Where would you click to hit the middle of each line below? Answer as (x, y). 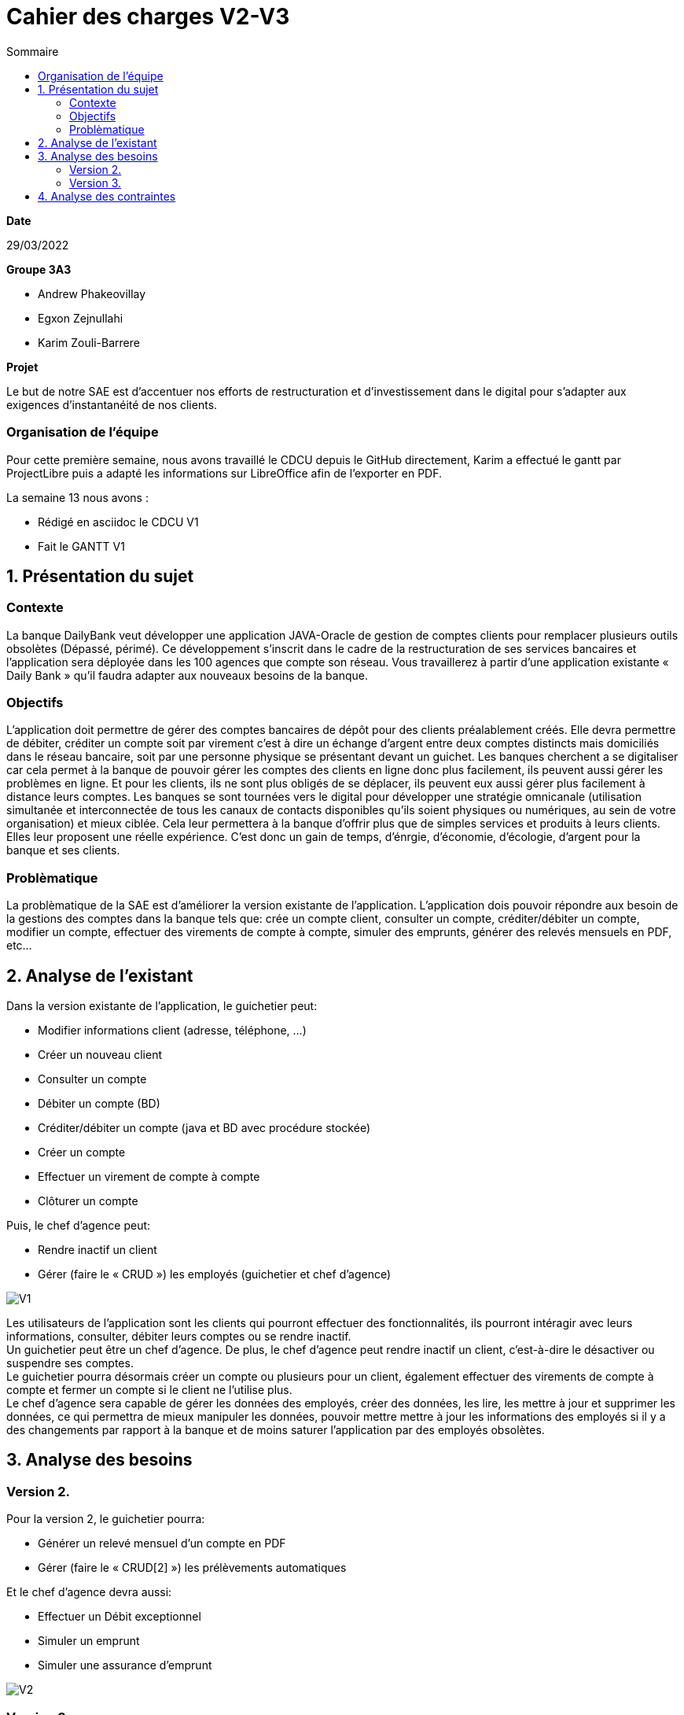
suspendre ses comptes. (70, 1363)
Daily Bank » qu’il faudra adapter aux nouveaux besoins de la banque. (188, 675)
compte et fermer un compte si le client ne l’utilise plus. (149, 1390)
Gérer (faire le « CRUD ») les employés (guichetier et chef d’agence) (215, 1274)
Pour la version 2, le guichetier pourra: (106, 1519)
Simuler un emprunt (89, 1641)
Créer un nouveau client (100, 1055)
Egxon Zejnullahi (81, 318)
